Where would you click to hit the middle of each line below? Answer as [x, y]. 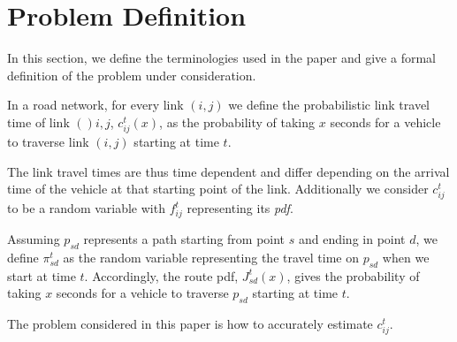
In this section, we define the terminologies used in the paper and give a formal [221, 58]
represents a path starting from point [184, 239]
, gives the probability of [353, 275]
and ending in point [352, 239]
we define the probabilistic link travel [329, 105]
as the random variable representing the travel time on [211, 257]
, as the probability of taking [237, 122]
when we [406, 257]
